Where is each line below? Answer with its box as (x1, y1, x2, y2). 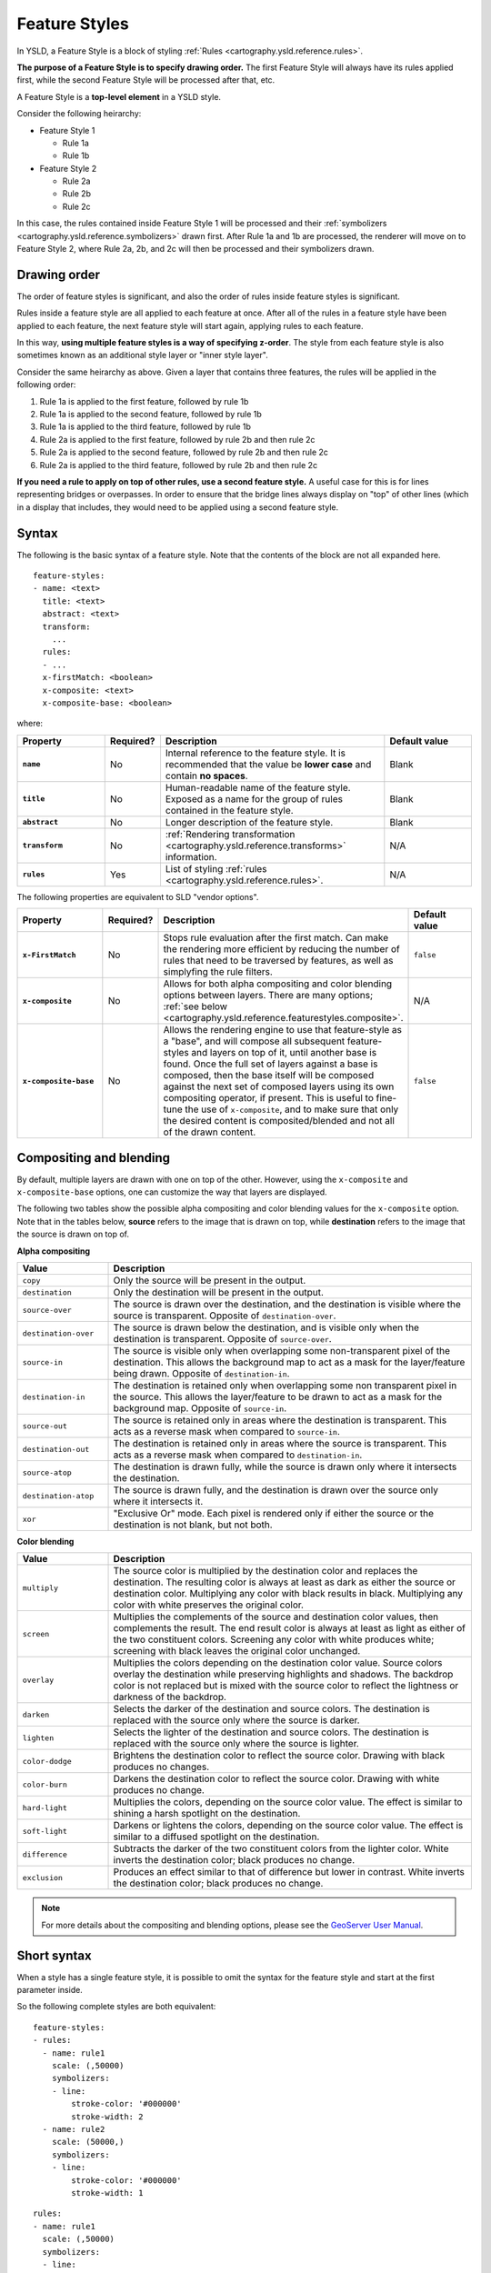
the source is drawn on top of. (16, 1228, 130, 1240)
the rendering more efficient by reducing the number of (163, 943, 400, 956)
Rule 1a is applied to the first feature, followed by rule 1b (39, 396, 249, 406)
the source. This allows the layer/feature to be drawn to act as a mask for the (113, 1391, 443, 1404)
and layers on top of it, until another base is (191, 1046, 377, 1059)
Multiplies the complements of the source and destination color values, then (113, 1610, 439, 1623)
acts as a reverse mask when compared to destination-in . (113, 1448, 363, 1461)
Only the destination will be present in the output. (113, 1287, 325, 1299)
